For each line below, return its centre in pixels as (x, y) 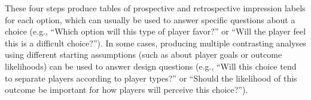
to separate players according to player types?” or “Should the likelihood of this (151, 78)
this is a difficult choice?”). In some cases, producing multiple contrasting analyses (155, 43)
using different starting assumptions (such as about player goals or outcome (144, 54)
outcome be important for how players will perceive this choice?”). (126, 90)
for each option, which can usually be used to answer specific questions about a (150, 19)
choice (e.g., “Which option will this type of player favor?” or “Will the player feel (155, 31)
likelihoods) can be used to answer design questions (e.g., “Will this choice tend (151, 66)
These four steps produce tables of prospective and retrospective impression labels (155, 8)
